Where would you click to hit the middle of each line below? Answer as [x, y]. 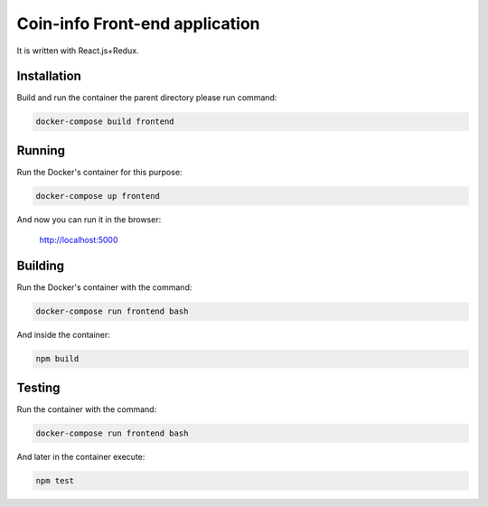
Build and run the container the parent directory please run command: [147, 98]
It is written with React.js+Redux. [78, 51]
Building [41, 266]
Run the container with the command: [87, 409]
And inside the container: [63, 335]
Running [41, 150]
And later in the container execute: [81, 456]
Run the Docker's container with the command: [104, 287]
